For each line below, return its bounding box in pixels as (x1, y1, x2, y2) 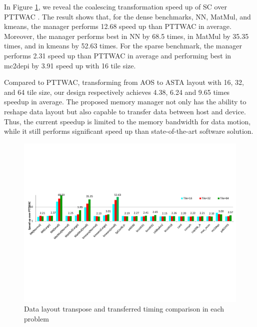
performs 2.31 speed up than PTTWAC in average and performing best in (4, 50, 231, 60)
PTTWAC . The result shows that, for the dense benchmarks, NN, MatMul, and (4, 11, 251, 21)
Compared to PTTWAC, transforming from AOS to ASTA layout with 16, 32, (4, 77, 244, 87)
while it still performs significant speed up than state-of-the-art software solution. (4, 126, 253, 136)
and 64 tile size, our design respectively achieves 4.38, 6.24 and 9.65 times (4, 86, 230, 97)
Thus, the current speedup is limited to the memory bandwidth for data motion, (4, 116, 251, 126)
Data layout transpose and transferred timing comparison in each (24, 304, 224, 314)
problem (24, 313, 49, 324)
